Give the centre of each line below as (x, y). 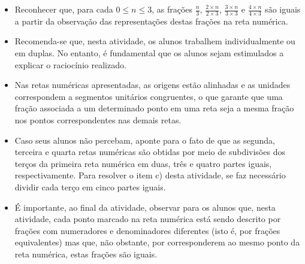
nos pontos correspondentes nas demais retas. (98, 119)
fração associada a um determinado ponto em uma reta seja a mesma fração (154, 108)
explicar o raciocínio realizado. (70, 64)
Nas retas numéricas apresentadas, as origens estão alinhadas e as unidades (152, 85)
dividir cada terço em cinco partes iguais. (90, 186)
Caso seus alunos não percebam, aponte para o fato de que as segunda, (145, 140)
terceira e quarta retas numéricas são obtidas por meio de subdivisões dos (150, 152)
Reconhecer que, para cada (64, 9)
